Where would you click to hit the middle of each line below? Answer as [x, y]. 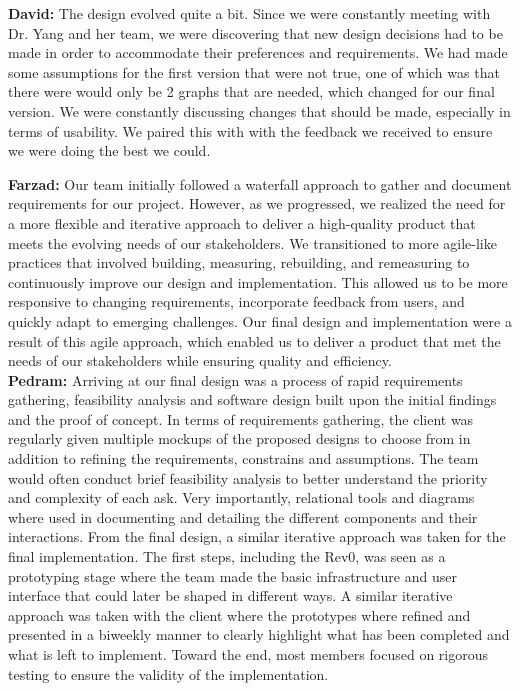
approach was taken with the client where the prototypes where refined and [239, 614]
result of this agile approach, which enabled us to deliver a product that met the [254, 340]
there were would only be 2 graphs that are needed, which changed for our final [251, 91]
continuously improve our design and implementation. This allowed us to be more [258, 281]
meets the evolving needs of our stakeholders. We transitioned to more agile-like [252, 242]
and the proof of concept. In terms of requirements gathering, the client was [241, 418]
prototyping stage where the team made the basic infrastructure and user [232, 575]
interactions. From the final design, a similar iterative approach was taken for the [257, 536]
